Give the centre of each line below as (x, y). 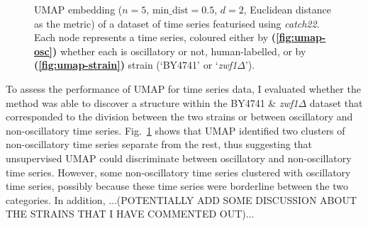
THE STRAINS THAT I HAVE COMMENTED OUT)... (130, 214)
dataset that (336, 102)
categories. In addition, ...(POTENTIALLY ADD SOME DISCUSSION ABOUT (182, 199)
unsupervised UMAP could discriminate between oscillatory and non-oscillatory (179, 158)
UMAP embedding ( (78, 9)
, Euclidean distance (287, 9)
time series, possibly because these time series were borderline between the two (177, 186)
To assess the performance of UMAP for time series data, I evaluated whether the (183, 88)
